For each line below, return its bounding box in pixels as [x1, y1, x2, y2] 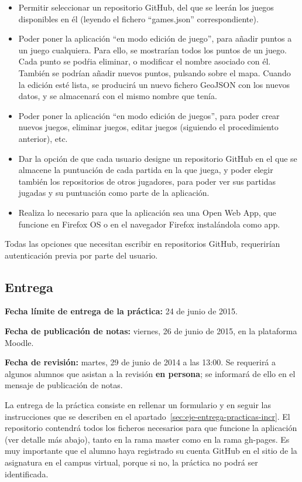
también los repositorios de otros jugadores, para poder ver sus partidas [18, 175, 276, 187]
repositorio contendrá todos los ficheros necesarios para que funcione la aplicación [5, 422, 297, 434]
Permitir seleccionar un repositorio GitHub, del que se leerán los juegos [18, 1, 274, 13]
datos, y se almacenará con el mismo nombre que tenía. [18, 90, 217, 102]
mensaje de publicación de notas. [5, 379, 123, 391]
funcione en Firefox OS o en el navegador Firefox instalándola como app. [18, 218, 280, 230]
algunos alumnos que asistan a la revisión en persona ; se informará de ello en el [5, 367, 296, 379]
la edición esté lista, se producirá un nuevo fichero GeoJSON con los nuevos [18, 78, 290, 90]
